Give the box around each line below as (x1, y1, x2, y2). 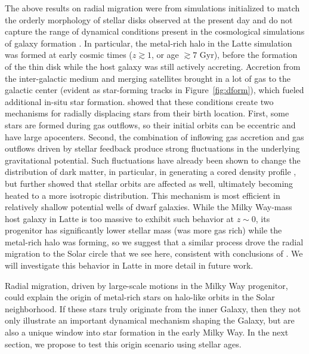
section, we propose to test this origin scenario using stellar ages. (5, 337, 242, 350)
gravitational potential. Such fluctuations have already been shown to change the (5, 153, 301, 166)
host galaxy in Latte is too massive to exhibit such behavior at (5, 212, 234, 224)
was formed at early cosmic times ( (5, 48, 132, 61)
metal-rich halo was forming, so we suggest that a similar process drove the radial (5, 235, 304, 248)
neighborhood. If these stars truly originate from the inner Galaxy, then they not (5, 302, 301, 315)
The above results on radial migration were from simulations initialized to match (5, 2, 300, 14)
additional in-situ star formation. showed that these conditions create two (5, 95, 274, 107)
